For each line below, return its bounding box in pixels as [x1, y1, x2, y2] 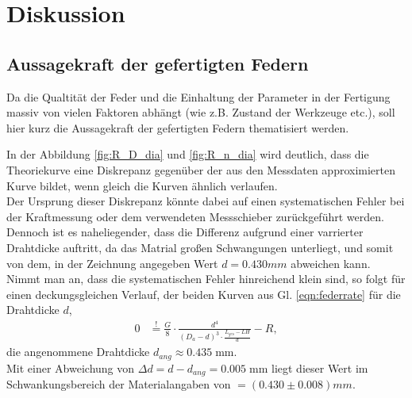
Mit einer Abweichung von [6, 359, 135, 376]
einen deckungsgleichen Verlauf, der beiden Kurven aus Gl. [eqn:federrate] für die [6, 285, 401, 302]
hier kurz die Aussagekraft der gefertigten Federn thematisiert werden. [6, 119, 349, 136]
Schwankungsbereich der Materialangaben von [6, 376, 231, 392]
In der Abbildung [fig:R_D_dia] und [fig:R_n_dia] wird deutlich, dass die [6, 146, 369, 163]
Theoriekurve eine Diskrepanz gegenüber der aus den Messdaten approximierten [6, 161, 395, 178]
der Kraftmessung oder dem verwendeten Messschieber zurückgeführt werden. [6, 208, 384, 224]
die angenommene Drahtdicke [6, 343, 150, 360]
